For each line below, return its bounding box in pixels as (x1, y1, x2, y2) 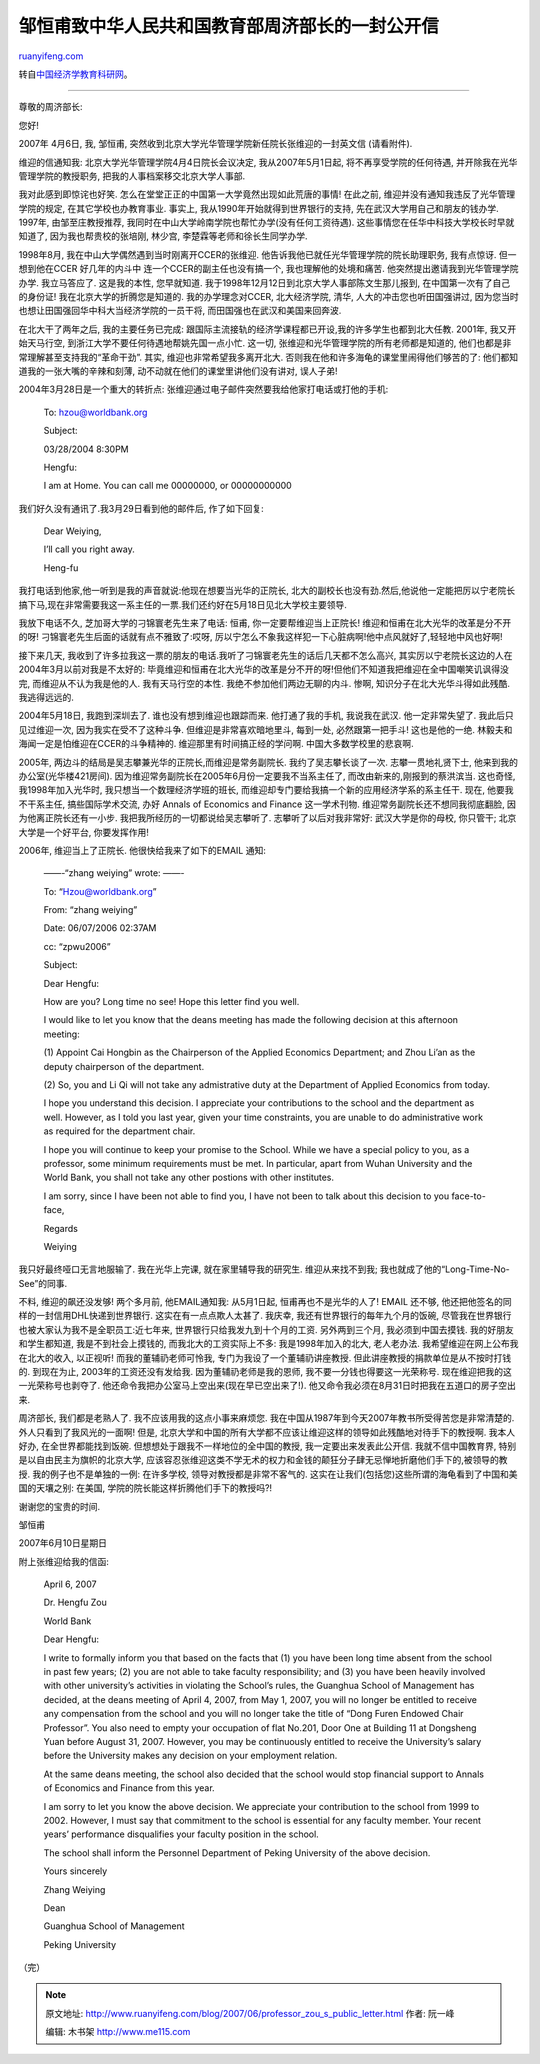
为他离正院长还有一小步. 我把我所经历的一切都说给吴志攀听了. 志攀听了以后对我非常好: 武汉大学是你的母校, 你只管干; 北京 (18, 812, 517, 824)
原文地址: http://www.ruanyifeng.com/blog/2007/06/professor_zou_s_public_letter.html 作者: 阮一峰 (45, 2007, 455, 2019)
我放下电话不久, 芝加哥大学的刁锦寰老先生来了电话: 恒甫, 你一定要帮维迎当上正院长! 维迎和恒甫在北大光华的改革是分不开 (18, 617, 512, 629)
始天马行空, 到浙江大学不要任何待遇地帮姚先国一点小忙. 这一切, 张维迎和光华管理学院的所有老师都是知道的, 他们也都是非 (18, 337, 512, 349)
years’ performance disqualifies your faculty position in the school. (43, 1828, 319, 1840)
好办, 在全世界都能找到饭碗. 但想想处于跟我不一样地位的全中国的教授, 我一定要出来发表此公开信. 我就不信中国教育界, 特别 (18, 1440, 517, 1452)
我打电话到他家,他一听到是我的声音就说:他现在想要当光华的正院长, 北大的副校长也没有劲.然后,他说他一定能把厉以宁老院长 (18, 585, 516, 597)
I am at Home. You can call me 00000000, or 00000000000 (43, 480, 292, 492)
